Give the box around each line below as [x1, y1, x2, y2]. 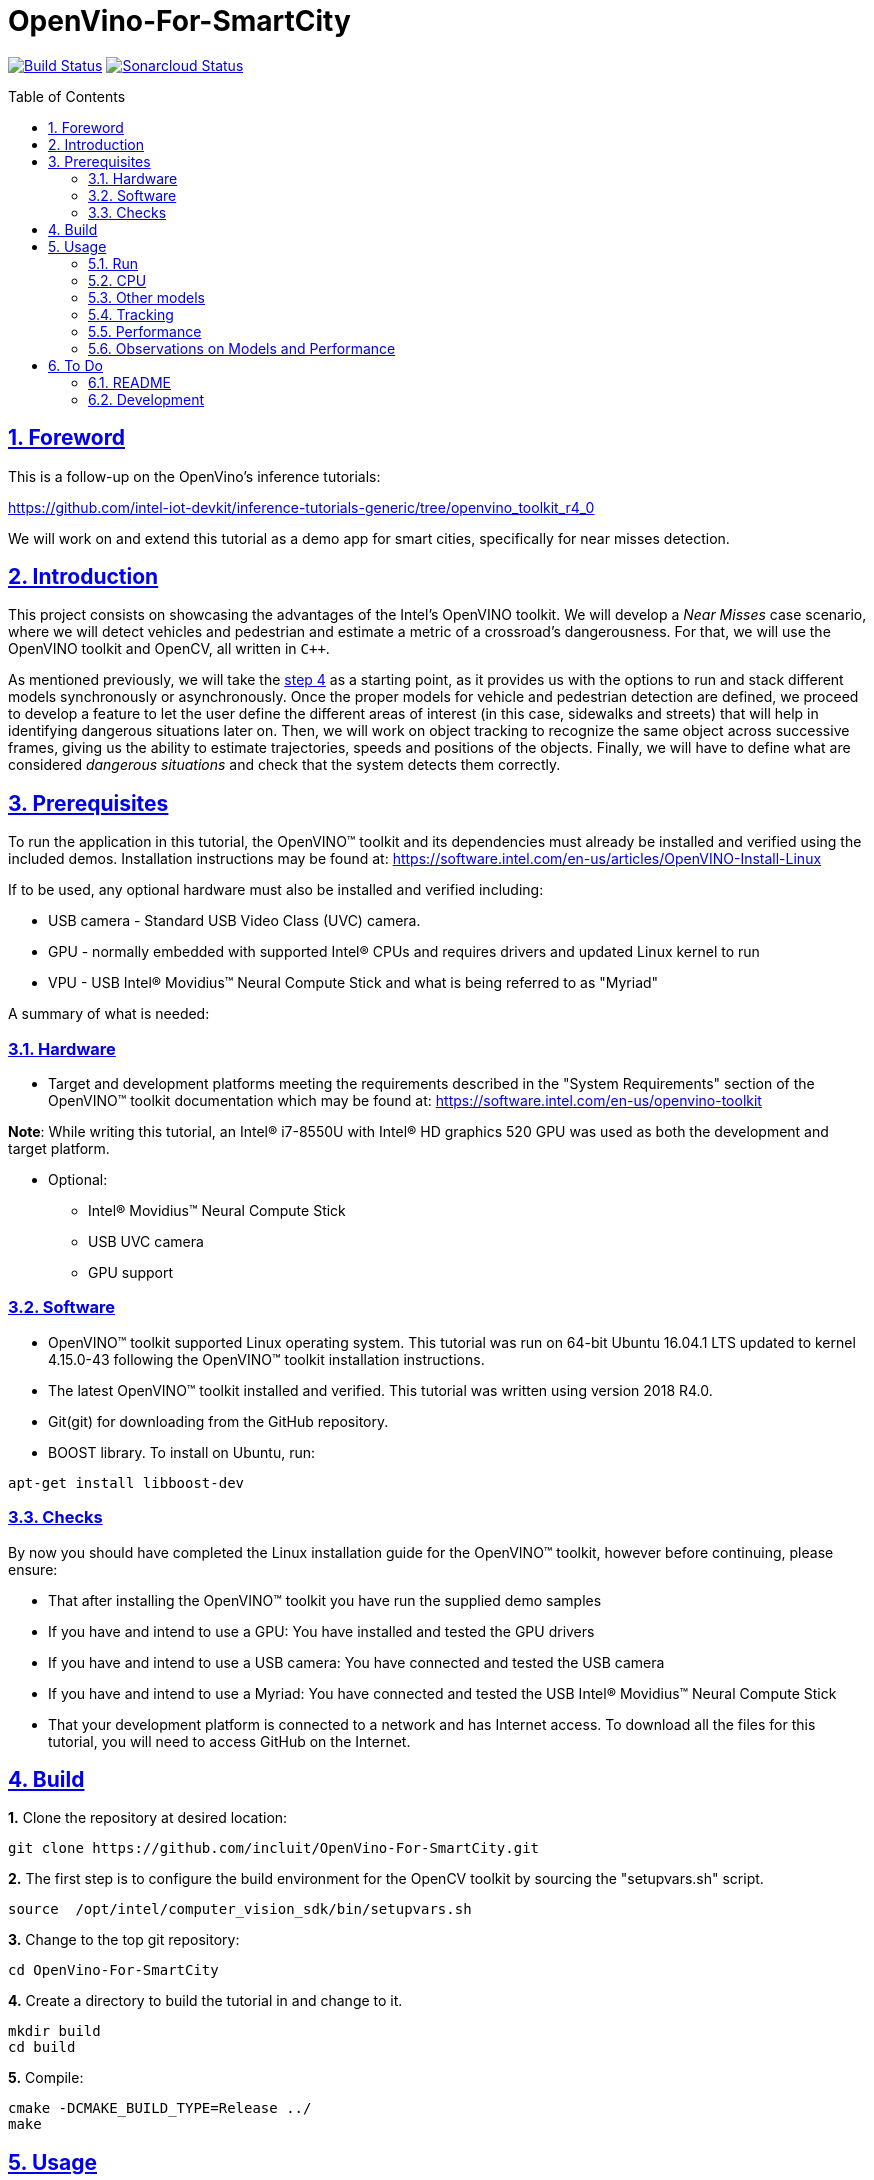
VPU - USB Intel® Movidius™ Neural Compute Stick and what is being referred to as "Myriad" [48, 974, 659, 992]
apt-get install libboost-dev [8, 1474, 245, 1491]
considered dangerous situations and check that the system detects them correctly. [8, 756, 561, 774]
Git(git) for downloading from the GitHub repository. [48, 1412, 389, 1430]
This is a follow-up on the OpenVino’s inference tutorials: [8, 467, 381, 485]
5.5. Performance [88, 322, 202, 340]
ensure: [8, 1560, 58, 1578]
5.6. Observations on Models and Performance [88, 339, 396, 357]
